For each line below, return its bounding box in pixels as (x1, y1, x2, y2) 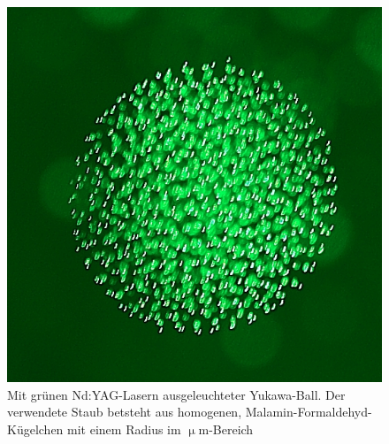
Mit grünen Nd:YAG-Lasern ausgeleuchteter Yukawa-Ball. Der (7, 385, 346, 403)
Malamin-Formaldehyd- (245, 402, 372, 421)
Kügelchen (7, 419, 64, 438)
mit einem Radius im (67, 419, 181, 438)
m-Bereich (198, 419, 254, 438)
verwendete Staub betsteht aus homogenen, (7, 402, 242, 421)
